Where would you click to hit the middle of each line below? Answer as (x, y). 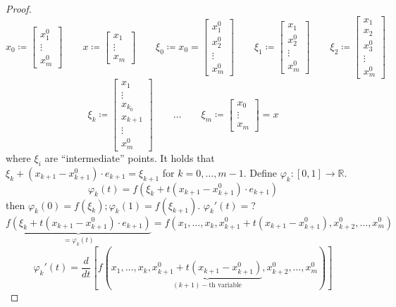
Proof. (19, 8)
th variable (225, 286)
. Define (260, 172)
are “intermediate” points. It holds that (130, 157)
